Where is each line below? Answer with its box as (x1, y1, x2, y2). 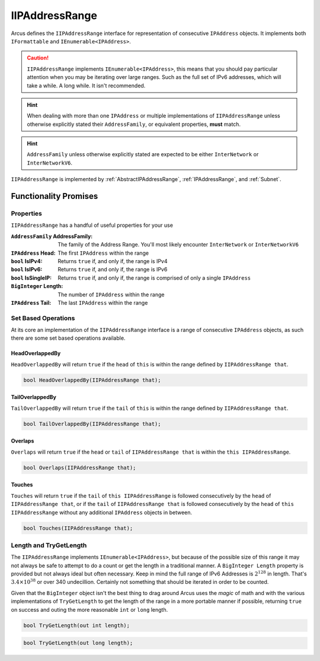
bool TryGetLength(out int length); (23, 622, 130, 629)
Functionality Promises (11, 191, 98, 201)
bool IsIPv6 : (11, 266, 43, 273)
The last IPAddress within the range (57, 299, 148, 306)
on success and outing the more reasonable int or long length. (11, 606, 168, 613)
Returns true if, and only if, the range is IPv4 (57, 257, 168, 264)
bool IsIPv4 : (11, 257, 43, 264)
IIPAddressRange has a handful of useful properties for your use (11, 222, 173, 229)
